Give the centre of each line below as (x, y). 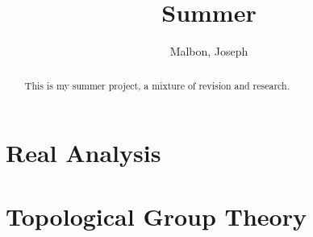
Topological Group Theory (156, 216)
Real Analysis (83, 153)
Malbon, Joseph (209, 51)
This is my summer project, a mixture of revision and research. (157, 85)
